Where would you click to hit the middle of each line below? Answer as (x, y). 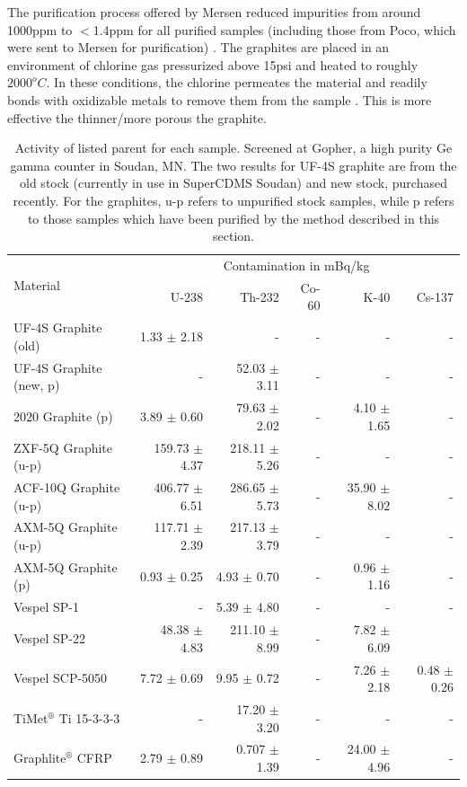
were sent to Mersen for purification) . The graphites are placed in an (198, 47)
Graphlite (40, 758)
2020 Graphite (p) (63, 416)
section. (233, 236)
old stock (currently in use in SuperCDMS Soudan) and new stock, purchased (233, 183)
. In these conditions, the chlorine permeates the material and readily (237, 82)
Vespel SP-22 (49, 637)
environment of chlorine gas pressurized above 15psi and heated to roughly (213, 64)
